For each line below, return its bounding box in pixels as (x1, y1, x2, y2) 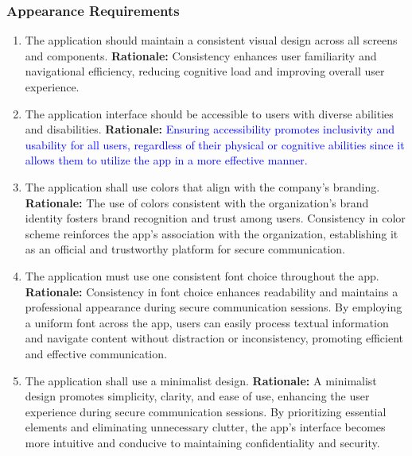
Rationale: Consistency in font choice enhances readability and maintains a (25, 283, 398, 299)
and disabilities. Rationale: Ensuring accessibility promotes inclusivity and (25, 121, 395, 137)
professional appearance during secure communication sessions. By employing (25, 299, 402, 315)
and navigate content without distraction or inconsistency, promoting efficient (25, 330, 403, 346)
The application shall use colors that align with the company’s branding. (25, 178, 380, 195)
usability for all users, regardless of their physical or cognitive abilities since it (25, 136, 405, 153)
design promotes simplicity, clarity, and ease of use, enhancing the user (25, 388, 370, 404)
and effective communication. (25, 345, 167, 361)
